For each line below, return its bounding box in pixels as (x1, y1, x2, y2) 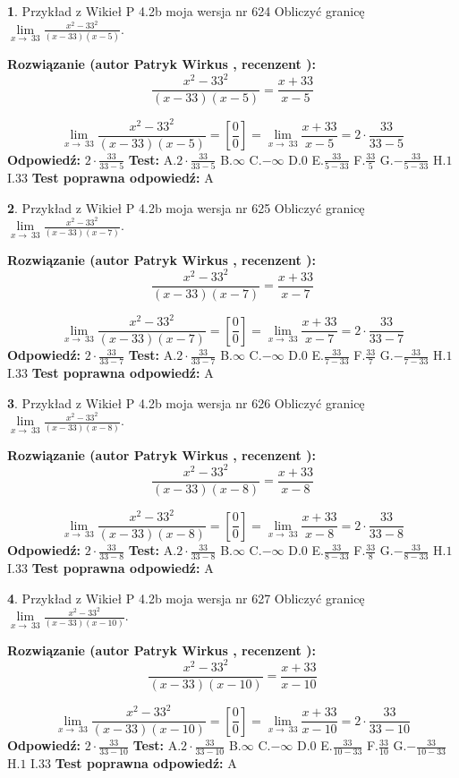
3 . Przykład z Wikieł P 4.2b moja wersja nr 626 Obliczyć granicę (7, 393, 365, 412)
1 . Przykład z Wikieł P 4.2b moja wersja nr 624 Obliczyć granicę (7, 2, 365, 20)
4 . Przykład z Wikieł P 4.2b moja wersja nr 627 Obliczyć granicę (7, 588, 365, 607)
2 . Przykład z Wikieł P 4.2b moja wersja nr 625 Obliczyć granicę (7, 198, 365, 217)
